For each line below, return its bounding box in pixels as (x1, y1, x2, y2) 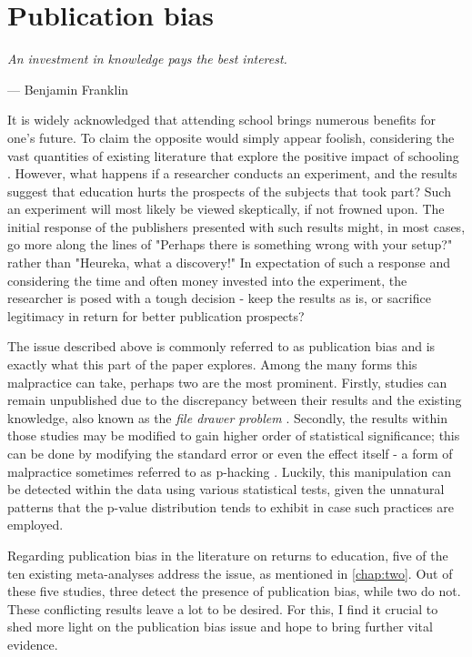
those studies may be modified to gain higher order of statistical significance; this (7, 426, 460, 445)
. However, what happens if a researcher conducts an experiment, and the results (7, 164, 457, 183)
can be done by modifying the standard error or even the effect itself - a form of (7, 444, 453, 462)
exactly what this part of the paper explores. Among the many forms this (7, 355, 417, 374)
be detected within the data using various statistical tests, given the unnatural (7, 480, 445, 499)
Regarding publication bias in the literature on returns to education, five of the (7, 545, 448, 564)
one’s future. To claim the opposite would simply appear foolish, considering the (7, 127, 455, 147)
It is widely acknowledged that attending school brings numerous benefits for (7, 110, 437, 129)
